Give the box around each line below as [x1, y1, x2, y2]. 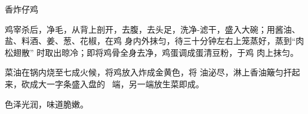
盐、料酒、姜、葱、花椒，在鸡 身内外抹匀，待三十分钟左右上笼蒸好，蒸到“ [5, 34, 296, 47]
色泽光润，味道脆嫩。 [5, 97, 88, 110]
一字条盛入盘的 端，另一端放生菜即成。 [46, 77, 204, 90]
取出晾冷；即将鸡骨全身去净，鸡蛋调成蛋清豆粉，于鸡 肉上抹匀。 [45, 46, 298, 58]
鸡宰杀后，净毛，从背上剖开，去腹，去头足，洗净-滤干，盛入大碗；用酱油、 [5, 23, 300, 35]
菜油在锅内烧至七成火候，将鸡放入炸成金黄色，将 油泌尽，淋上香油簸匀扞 [5, 66, 292, 78]
